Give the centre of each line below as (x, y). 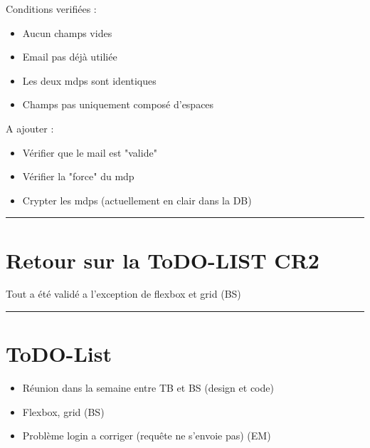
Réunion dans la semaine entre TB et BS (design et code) (148, 388)
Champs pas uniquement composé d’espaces (118, 104)
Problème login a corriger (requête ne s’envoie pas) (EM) (147, 436)
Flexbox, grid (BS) (63, 411)
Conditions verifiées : (51, 9)
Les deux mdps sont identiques (89, 80)
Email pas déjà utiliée (70, 57)
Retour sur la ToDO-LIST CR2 (163, 260)
